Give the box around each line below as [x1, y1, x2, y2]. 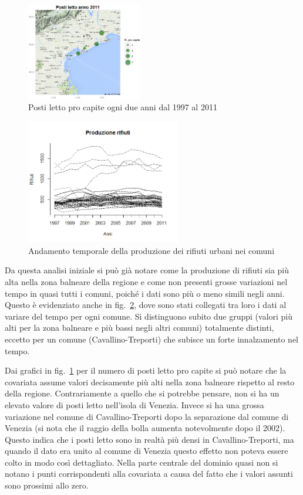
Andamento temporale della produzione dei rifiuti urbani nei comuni [28, 244, 275, 256]
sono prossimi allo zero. [5, 479, 89, 491]
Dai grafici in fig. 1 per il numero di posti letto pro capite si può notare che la [5, 364, 287, 377]
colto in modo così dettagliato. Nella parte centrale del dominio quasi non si [5, 456, 278, 468]
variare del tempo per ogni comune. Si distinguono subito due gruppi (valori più [5, 310, 293, 322]
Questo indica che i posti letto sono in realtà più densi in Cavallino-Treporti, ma [5, 433, 294, 445]
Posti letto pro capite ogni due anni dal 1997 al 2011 [28, 101, 217, 113]
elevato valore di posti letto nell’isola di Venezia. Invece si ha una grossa [5, 398, 264, 411]
